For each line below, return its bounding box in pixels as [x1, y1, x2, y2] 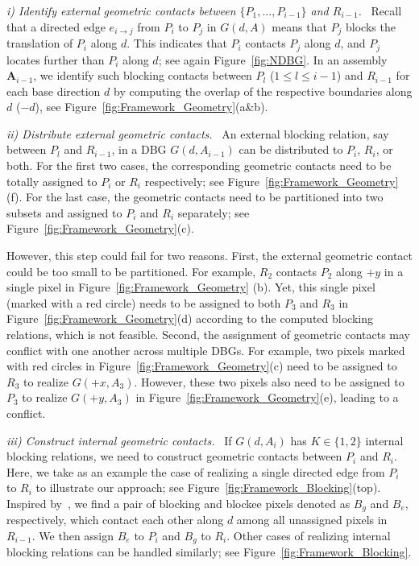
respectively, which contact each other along [6, 511, 224, 528]
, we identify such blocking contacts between [33, 67, 252, 84]
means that [272, 18, 327, 35]
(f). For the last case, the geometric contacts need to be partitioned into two [6, 188, 384, 205]
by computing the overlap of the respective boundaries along [113, 82, 413, 99]
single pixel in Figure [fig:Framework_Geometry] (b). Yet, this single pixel [6, 279, 375, 295]
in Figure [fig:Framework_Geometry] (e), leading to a [135, 389, 399, 406]
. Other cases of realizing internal [226, 527, 391, 543]
